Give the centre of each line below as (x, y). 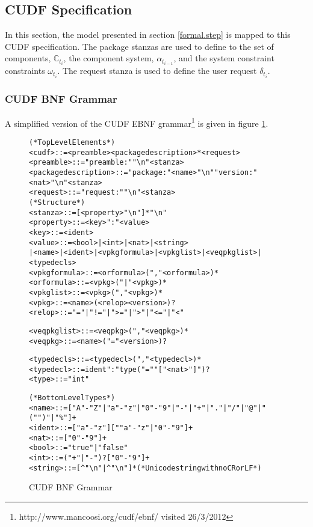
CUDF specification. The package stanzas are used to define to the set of (139, 46)
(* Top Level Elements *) (72, 143)
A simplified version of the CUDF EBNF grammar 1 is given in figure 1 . (137, 122)
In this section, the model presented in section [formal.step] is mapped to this (148, 35)
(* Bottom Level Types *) (72, 398)
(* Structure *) (57, 202)
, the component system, (109, 58)
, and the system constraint (224, 58)
